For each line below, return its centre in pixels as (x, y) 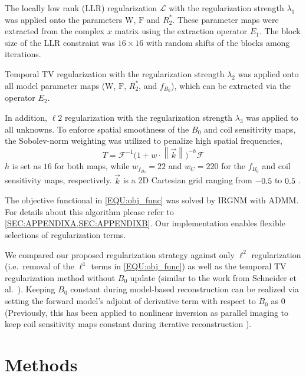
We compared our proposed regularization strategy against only (120, 254)
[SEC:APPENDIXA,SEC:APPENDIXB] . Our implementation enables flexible (145, 223)
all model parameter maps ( (55, 85)
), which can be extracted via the (231, 85)
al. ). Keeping (30, 289)
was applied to (272, 118)
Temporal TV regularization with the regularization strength (115, 73)
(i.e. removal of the (40, 266)
